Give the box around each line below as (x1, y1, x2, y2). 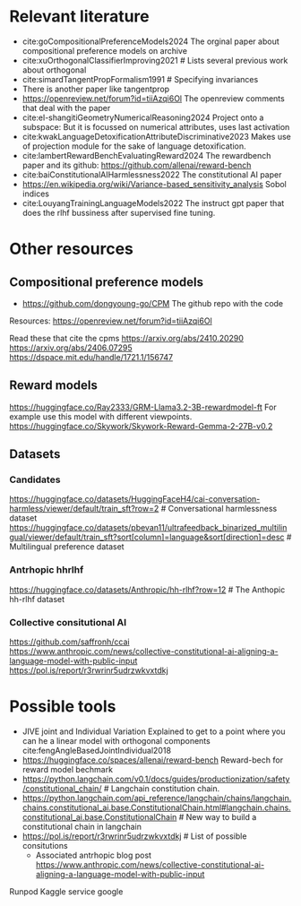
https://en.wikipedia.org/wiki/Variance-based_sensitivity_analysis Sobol (21, 178, 287, 189)
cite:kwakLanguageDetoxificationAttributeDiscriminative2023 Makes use (21, 131, 291, 142)
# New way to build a (178, 811, 257, 822)
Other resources (9, 239, 134, 259)
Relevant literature (9, 6, 150, 27)
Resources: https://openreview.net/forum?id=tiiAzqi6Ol (9, 315, 212, 326)
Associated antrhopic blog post (35, 850, 152, 860)
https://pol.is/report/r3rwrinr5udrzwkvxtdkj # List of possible (21, 831, 247, 841)
